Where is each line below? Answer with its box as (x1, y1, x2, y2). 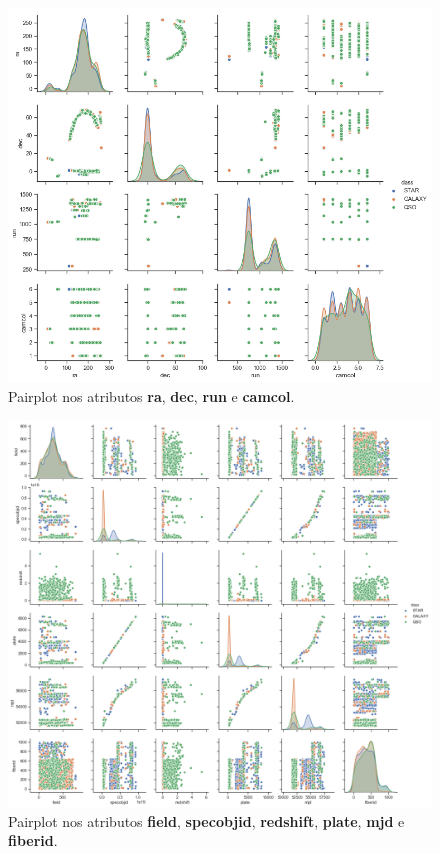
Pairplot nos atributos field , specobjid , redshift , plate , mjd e (8, 810, 405, 831)
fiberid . (8, 830, 58, 851)
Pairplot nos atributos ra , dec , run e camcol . (8, 385, 295, 406)
